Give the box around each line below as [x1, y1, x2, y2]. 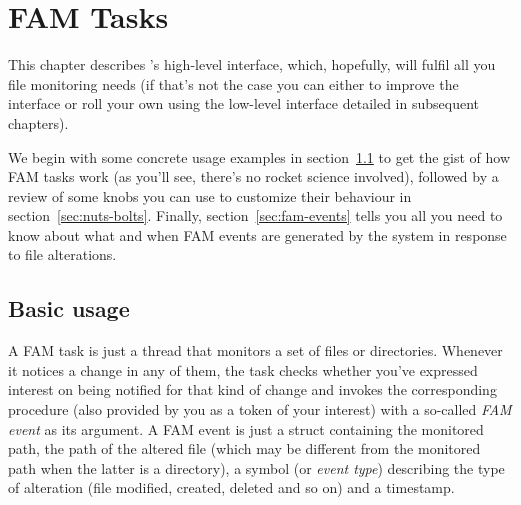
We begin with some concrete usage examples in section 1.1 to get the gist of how [8, 146, 511, 167]
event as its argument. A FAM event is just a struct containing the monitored [8, 418, 484, 439]
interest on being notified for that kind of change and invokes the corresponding [8, 379, 497, 400]
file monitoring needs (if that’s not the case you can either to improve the [8, 73, 459, 94]
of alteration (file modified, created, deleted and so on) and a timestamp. [8, 477, 455, 498]
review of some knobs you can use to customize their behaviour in [8, 185, 412, 206]
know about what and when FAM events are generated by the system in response [8, 224, 507, 245]
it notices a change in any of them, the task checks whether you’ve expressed [8, 359, 478, 380]
